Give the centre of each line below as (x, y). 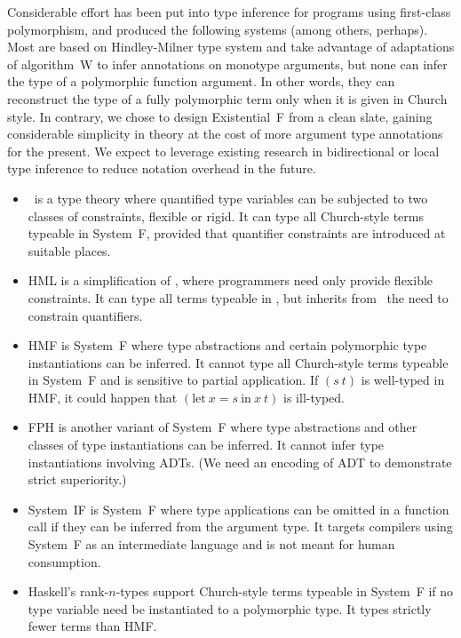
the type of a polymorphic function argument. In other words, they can (201, 81)
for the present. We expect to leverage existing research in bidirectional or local (223, 151)
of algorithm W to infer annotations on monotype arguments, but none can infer (227, 64)
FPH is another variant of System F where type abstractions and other (223, 427)
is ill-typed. (314, 397)
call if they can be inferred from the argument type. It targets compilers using (240, 526)
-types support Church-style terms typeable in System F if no (285, 591)
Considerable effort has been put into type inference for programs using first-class (229, 12)
